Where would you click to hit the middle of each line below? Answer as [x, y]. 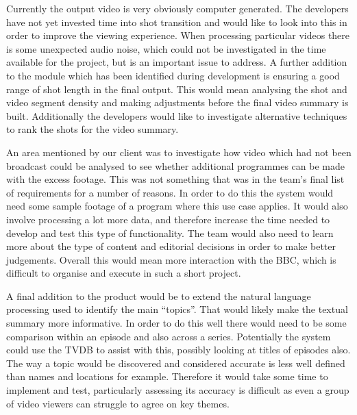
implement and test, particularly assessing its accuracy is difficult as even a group [178, 390]
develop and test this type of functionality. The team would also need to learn [170, 232]
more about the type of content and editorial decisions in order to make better [171, 246]
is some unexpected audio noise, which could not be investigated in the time [166, 48]
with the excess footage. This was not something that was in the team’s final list [175, 179]
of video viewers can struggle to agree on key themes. [118, 403]
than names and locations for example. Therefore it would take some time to [167, 376]
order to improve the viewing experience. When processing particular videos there [178, 35]
